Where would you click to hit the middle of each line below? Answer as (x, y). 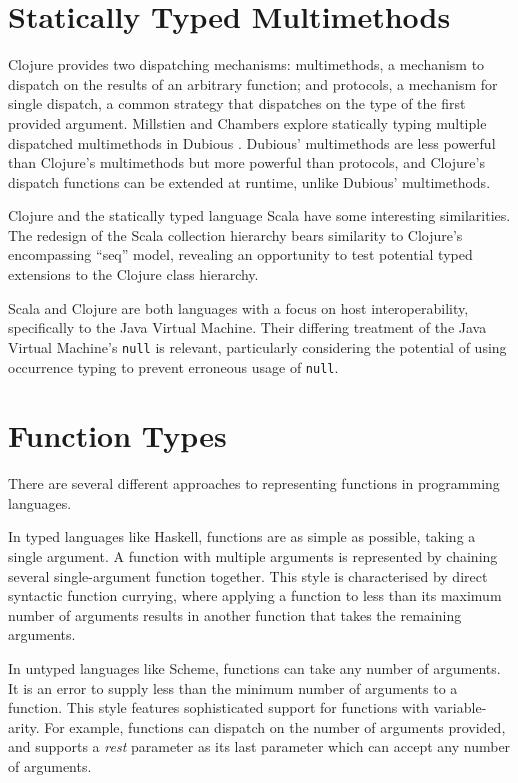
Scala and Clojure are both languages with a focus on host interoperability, (238, 307)
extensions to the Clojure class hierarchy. (133, 274)
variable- (460, 707)
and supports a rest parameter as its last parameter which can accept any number (259, 746)
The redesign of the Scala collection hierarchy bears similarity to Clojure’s (235, 234)
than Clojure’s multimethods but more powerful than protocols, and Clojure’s (246, 162)
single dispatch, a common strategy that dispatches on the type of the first (237, 103)
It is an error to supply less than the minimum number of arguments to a (233, 687)
